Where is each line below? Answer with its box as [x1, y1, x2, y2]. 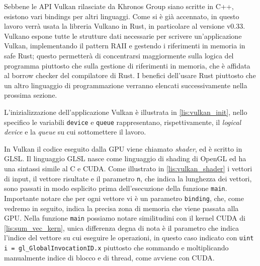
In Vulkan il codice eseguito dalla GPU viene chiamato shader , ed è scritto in [4, 143, 242, 154]
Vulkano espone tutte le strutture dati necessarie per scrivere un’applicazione [4, 30, 242, 41]
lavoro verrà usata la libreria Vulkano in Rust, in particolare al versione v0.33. [4, 21, 245, 31]
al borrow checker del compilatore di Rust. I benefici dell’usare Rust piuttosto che [4, 70, 256, 81]
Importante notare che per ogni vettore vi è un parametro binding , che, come [4, 192, 244, 203]
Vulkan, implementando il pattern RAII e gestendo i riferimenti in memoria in [4, 40, 245, 51]
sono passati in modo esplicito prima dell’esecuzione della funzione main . [4, 183, 227, 193]
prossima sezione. [4, 90, 57, 100]
